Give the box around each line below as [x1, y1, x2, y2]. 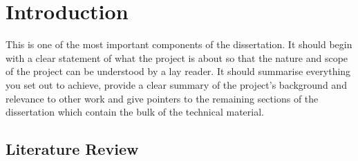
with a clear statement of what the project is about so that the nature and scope [6, 50, 348, 65]
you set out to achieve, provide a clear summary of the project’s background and [6, 77, 347, 92]
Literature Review [6, 138, 139, 160]
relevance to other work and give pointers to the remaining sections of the [6, 91, 319, 105]
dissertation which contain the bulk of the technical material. [6, 105, 264, 119]
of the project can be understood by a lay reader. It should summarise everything [6, 64, 351, 78]
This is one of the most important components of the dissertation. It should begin [6, 37, 352, 52]
